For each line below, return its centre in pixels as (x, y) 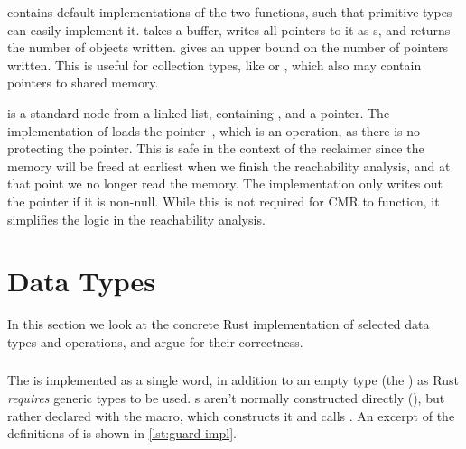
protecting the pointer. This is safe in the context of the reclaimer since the (216, 148)
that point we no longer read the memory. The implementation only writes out (225, 183)
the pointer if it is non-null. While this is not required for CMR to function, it (224, 201)
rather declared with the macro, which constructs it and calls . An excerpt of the (231, 415)
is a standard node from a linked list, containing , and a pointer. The (199, 112)
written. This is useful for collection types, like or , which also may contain (214, 64)
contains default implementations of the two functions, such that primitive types (230, 12)
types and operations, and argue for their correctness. (155, 341)
